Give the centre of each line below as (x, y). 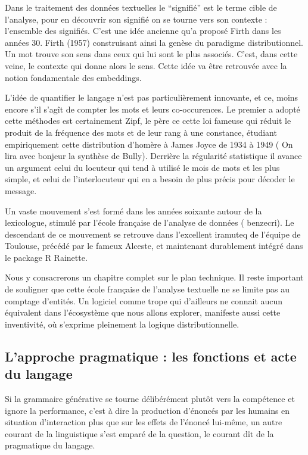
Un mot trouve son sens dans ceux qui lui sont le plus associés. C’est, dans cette (151, 54)
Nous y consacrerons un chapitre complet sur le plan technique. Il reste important (154, 277)
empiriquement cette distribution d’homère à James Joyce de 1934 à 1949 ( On (149, 144)
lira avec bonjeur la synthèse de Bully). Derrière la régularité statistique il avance (153, 156)
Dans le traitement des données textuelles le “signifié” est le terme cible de (141, 7)
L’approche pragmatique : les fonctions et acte (151, 356)
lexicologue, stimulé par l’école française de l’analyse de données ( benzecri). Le (150, 222)
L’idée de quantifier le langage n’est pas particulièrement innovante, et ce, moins (152, 97)
